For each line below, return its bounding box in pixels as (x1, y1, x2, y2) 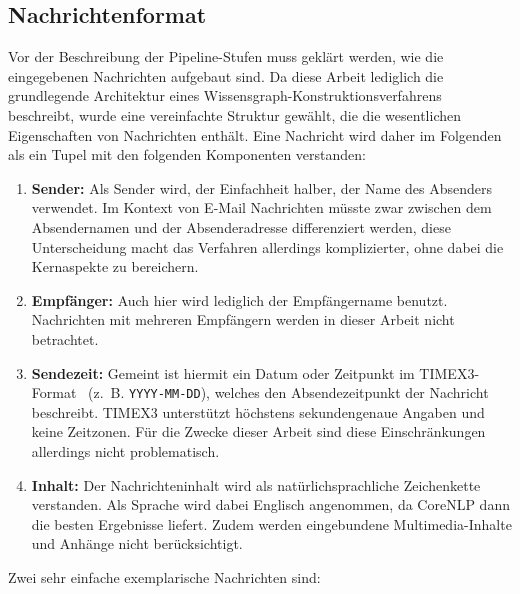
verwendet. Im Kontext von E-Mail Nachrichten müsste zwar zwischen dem (31, 197, 492, 218)
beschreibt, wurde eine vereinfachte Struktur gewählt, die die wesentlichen (8, 104, 462, 125)
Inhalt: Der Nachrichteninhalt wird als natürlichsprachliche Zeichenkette (31, 474, 481, 495)
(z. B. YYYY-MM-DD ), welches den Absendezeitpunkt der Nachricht (88, 382, 489, 403)
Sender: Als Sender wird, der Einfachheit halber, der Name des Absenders (31, 177, 493, 198)
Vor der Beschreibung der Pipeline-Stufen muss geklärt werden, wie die (8, 46, 444, 67)
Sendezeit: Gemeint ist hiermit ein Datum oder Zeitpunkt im (31, 362, 415, 383)
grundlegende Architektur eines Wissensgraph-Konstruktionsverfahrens (8, 85, 442, 106)
